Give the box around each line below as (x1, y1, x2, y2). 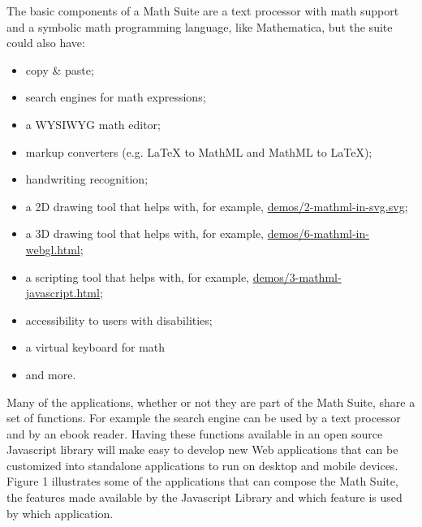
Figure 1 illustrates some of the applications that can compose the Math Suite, (6, 473, 398, 490)
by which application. (6, 504, 114, 521)
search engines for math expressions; (25, 89, 206, 106)
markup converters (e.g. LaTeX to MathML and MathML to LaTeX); (25, 143, 372, 160)
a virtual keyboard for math (25, 339, 166, 356)
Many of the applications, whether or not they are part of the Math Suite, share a (6, 393, 416, 410)
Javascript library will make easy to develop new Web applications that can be (6, 441, 398, 458)
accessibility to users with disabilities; (25, 311, 213, 328)
